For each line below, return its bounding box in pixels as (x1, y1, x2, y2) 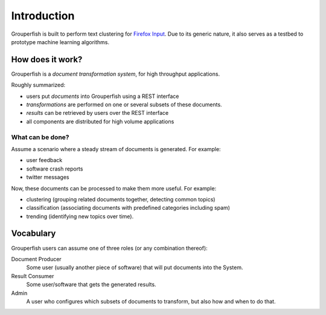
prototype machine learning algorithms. (11, 38, 110, 45)
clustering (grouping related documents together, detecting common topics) (26, 195, 216, 203)
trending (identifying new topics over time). (26, 212, 134, 220)
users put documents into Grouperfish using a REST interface (26, 93, 179, 100)
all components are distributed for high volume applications (26, 118, 174, 125)
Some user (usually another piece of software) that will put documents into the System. (26, 264, 243, 271)
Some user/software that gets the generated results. (26, 281, 156, 288)
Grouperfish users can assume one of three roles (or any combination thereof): (11, 244, 208, 252)
